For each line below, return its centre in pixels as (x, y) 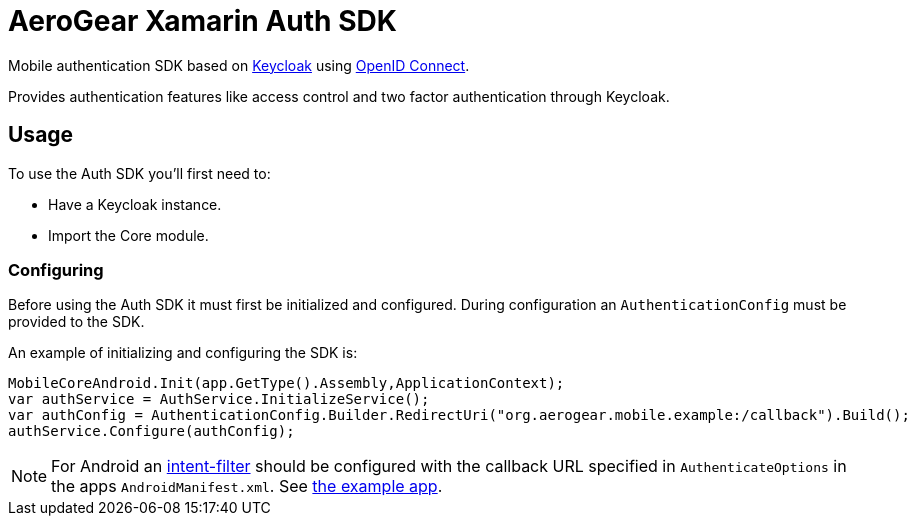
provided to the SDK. (76, 322)
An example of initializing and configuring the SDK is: (183, 353)
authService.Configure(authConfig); (151, 431)
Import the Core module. (128, 235)
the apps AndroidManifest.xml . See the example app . (247, 486)
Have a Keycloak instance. (135, 204)
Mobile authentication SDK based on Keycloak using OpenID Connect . (239, 65)
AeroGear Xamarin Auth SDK (202, 21)
